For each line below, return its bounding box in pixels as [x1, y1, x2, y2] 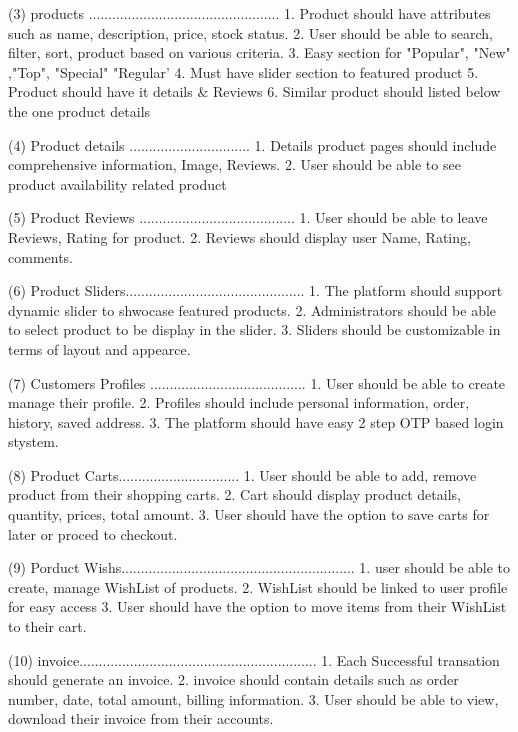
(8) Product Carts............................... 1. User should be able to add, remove [8, 464, 477, 485]
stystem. [8, 431, 59, 452]
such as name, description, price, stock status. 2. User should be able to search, [8, 22, 493, 43]
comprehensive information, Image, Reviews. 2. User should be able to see [8, 154, 461, 175]
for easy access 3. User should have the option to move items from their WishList [8, 596, 507, 617]
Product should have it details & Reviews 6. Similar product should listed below [8, 81, 501, 102]
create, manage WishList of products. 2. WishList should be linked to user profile [8, 576, 508, 597]
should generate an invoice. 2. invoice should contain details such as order [8, 669, 459, 690]
